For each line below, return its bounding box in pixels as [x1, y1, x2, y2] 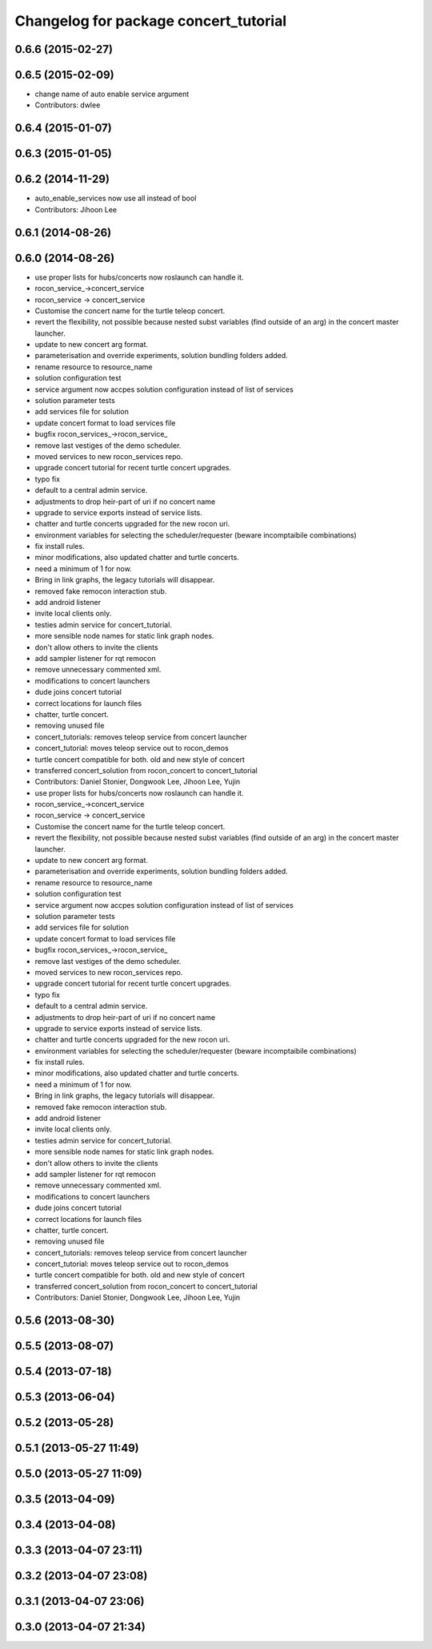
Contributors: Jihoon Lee [34, 204, 118, 214]
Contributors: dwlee [34, 100, 101, 110]
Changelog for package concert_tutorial [14, 12, 287, 30]
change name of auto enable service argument [34, 89, 190, 99]
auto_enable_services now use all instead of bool [34, 193, 197, 204]
